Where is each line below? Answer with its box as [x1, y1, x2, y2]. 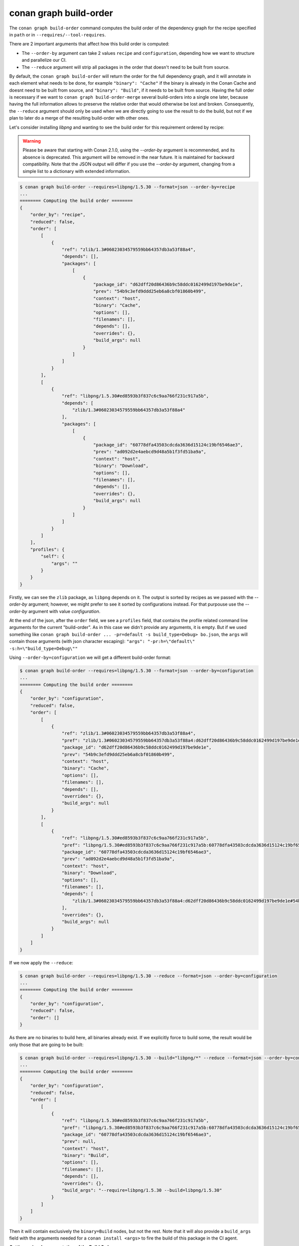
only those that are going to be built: [9, 1042, 84, 1048]
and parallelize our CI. [21, 57, 67, 63]
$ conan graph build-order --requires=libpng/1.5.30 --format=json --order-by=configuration [19, 668, 254, 673]
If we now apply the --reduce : [9, 959, 73, 965]
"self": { [40, 554, 65, 559]
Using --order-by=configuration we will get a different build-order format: [9, 654, 171, 660]
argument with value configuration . [28, 608, 101, 614]
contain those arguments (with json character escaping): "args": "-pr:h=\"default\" [9, 638, 195, 644]
